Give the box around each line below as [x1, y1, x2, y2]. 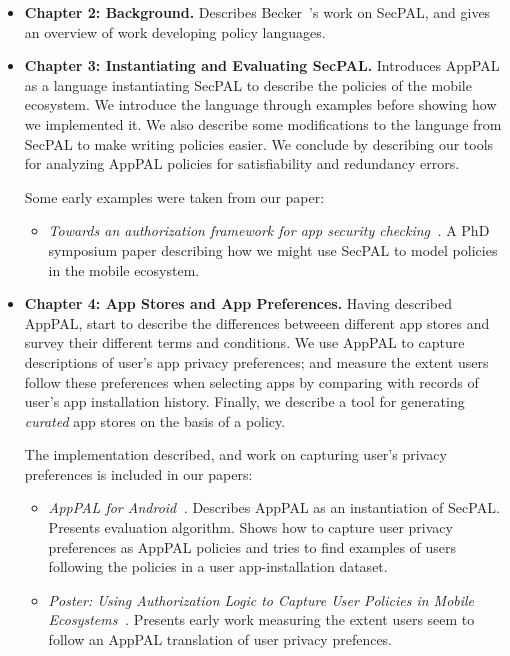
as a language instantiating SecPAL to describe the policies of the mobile [24, 74, 472, 95]
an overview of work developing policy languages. [24, 21, 326, 42]
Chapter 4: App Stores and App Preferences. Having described [24, 293, 452, 314]
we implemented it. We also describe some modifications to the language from [24, 113, 502, 134]
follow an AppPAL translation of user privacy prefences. [48, 629, 393, 650]
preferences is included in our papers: [24, 463, 253, 484]
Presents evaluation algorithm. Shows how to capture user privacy [48, 517, 453, 538]
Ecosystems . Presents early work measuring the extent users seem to [48, 609, 475, 630]
